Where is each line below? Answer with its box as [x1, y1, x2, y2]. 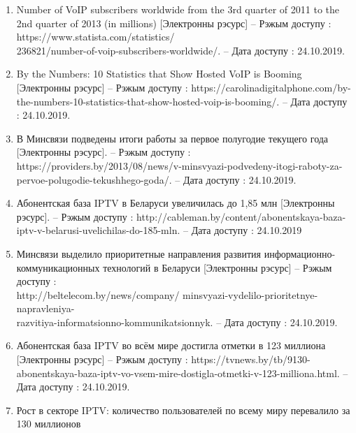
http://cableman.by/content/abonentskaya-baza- [136, 209, 346, 223]
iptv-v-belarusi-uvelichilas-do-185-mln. [16, 223, 180, 237]
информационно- [264, 246, 336, 260]
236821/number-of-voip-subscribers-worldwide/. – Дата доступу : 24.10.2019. [16, 43, 345, 57]
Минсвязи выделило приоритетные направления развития [16, 246, 262, 260]
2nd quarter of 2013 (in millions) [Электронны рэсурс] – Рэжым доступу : [16, 15, 332, 30]
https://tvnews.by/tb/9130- [191, 352, 311, 367]
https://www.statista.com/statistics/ [16, 29, 175, 44]
